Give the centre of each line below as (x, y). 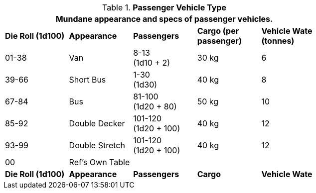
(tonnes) (278, 41)
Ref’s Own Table (99, 162)
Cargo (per (218, 31)
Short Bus (87, 80)
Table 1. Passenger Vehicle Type (164, 7)
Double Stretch (97, 145)
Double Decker (97, 123)
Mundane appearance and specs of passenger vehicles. (164, 19)
